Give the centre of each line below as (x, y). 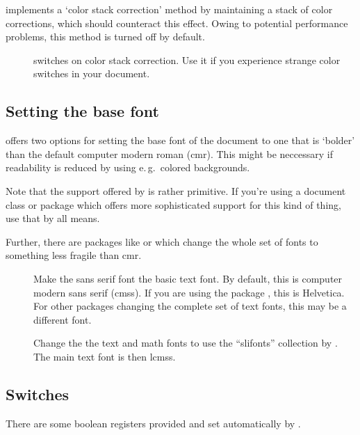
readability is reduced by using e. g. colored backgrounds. (128, 167)
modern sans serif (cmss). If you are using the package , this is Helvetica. (189, 292)
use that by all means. (53, 218)
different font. (63, 319)
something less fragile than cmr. (74, 255)
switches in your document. (92, 73)
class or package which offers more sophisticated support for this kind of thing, (173, 204)
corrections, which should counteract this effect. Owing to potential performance (177, 23)
